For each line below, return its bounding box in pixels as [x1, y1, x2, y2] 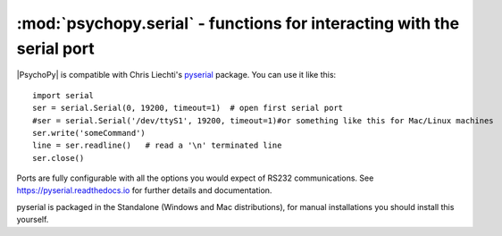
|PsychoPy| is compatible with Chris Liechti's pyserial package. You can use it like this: [16, 70, 337, 80]
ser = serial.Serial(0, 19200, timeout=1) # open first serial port [32, 103, 344, 114]
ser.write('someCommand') [32, 128, 146, 138]
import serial [32, 90, 94, 100]
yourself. [16, 215, 49, 225]
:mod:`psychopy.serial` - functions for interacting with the [16, 13, 460, 33]
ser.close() [32, 153, 85, 163]
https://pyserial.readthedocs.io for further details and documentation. [16, 185, 272, 196]
